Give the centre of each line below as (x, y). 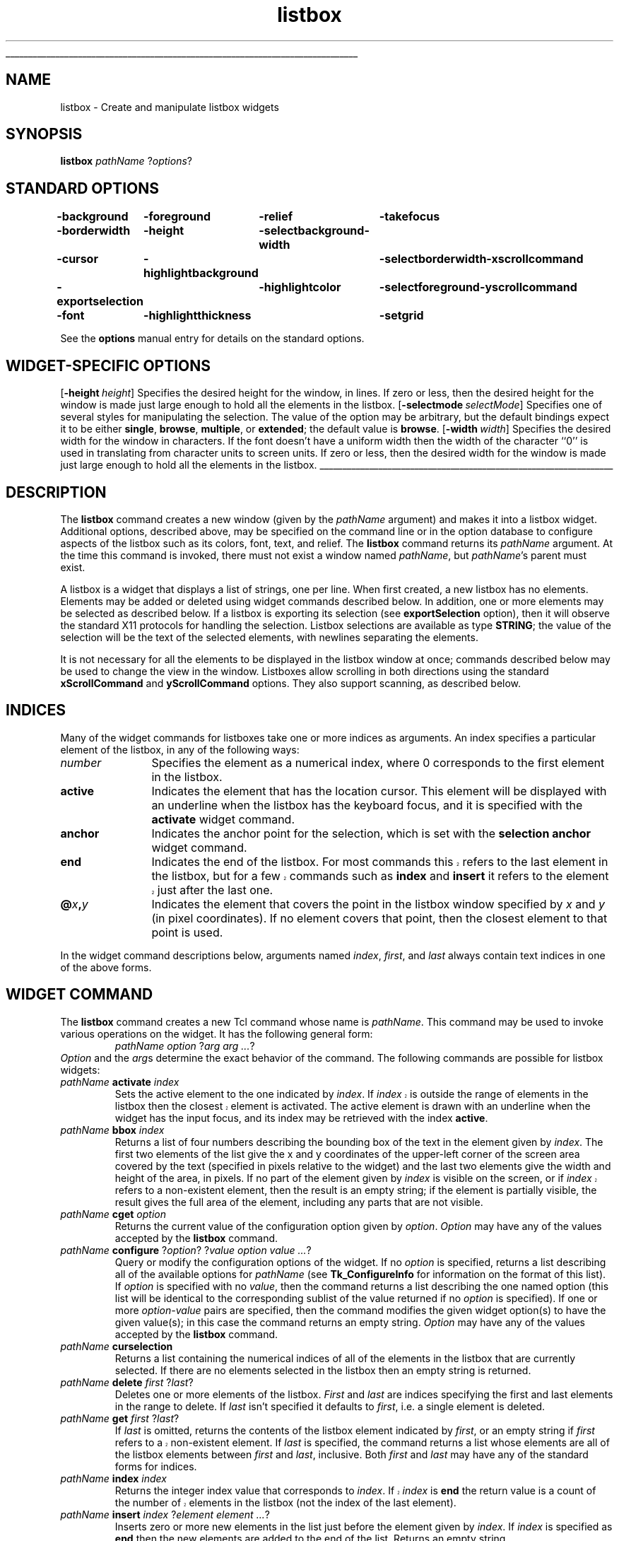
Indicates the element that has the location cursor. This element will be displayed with (379, 791)
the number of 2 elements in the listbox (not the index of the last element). (285, 1502)
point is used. (187, 932)
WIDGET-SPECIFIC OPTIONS (108, 365)
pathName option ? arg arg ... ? (185, 1045)
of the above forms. (106, 967)
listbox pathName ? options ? (126, 161)
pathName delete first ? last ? (127, 1382)
